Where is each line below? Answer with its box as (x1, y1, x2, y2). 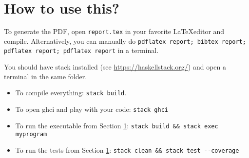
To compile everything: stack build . (15, 88, 127, 98)
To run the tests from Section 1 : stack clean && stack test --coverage (15, 144, 239, 155)
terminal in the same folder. (4, 71, 87, 81)
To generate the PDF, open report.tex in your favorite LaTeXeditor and (4, 26, 225, 36)
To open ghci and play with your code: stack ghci (15, 104, 168, 114)
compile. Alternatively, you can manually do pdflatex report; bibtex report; (4, 35, 246, 46)
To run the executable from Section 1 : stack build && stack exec (15, 120, 218, 130)
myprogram (15, 131, 47, 138)
